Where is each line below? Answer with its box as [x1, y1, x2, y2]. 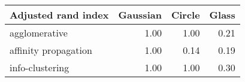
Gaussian [118, 8, 162, 22]
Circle [171, 8, 200, 22]
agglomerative [10, 26, 68, 40]
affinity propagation [10, 43, 92, 57]
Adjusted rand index [10, 8, 109, 22]
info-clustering [10, 60, 69, 74]
